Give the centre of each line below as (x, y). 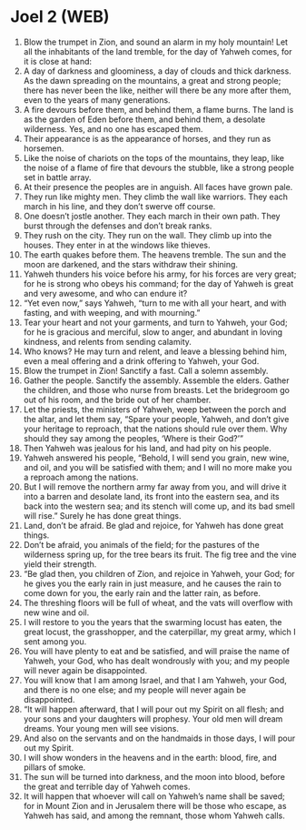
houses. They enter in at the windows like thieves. (117, 245)
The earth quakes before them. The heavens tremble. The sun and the (155, 254)
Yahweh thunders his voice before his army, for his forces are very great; (160, 274)
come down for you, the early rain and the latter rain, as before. (142, 592)
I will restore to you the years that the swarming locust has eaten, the (153, 622)
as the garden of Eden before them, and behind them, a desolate (144, 119)
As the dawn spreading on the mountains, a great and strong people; (152, 80)
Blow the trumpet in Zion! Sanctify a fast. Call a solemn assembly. (146, 370)
